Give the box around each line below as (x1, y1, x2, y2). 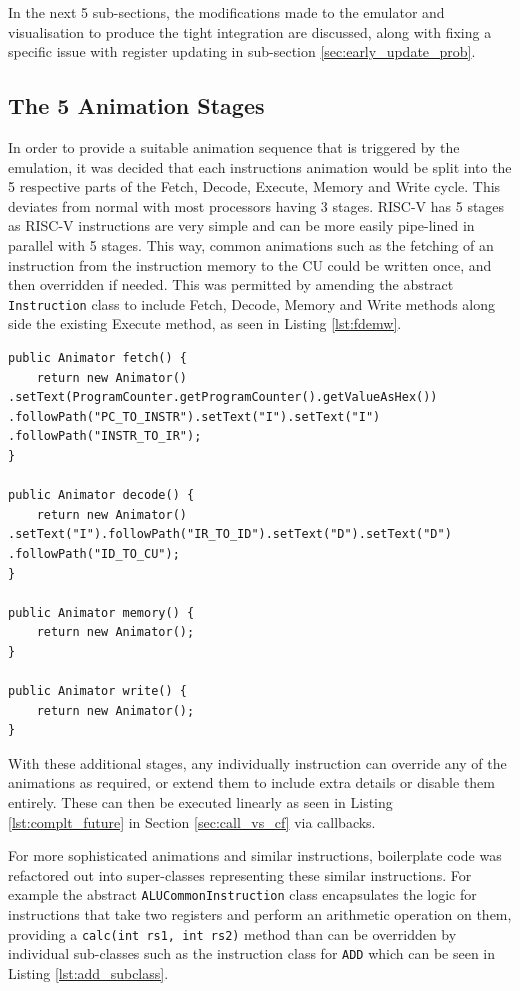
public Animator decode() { (8, 488, 195, 503)
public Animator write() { (8, 684, 187, 699)
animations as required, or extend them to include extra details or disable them (8, 772, 496, 793)
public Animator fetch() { (8, 350, 187, 365)
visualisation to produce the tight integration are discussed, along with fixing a (8, 21, 492, 42)
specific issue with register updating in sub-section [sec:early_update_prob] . (8, 41, 476, 62)
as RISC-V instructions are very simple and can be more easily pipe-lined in (8, 215, 475, 236)
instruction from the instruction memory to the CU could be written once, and (8, 254, 492, 275)
